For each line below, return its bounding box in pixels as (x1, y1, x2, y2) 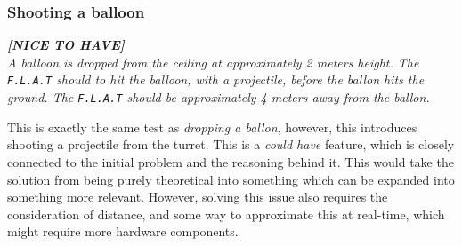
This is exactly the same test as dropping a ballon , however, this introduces (7, 117, 417, 136)
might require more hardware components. (7, 222, 239, 241)
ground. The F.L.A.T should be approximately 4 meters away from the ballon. (7, 88, 430, 107)
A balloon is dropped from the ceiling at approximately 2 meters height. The (7, 52, 419, 71)
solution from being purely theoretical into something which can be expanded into (7, 170, 455, 188)
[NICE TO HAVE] (7, 36, 125, 54)
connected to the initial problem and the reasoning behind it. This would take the (7, 152, 454, 171)
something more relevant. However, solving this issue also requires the (7, 187, 388, 206)
